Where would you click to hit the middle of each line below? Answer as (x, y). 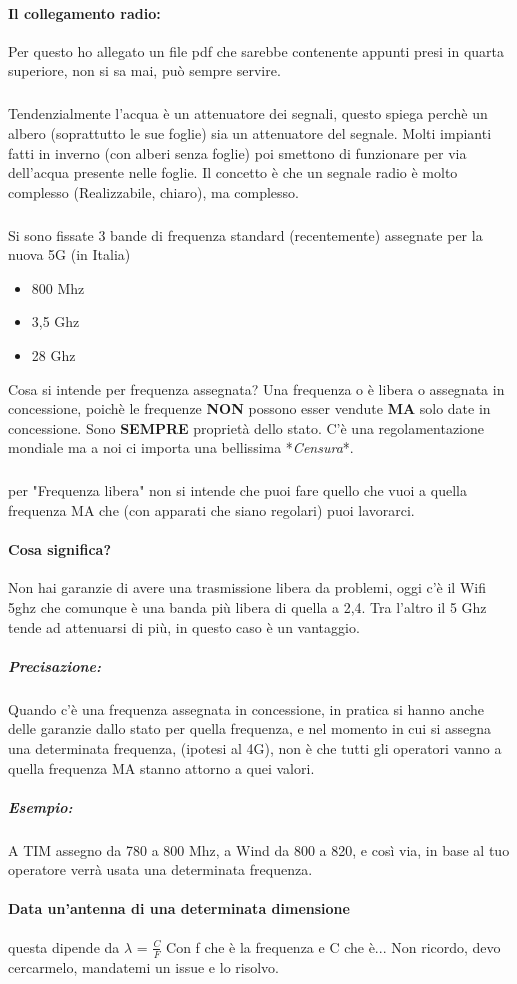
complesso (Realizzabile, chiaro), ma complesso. (153, 191)
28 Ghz (53, 355)
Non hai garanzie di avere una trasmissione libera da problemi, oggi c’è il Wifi (247, 587)
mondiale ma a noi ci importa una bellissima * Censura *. (181, 447)
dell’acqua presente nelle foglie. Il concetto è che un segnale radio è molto (233, 172)
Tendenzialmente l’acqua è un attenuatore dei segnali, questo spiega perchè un (248, 113)
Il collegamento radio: (84, 12)
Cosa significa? (60, 549)
